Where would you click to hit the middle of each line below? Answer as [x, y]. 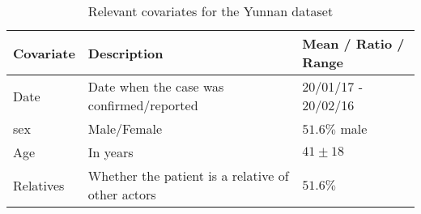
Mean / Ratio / [353, 43]
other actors [122, 194]
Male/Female [125, 128]
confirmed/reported [143, 105]
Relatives [39, 185]
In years [111, 152]
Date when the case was [156, 86]
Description [125, 53]
